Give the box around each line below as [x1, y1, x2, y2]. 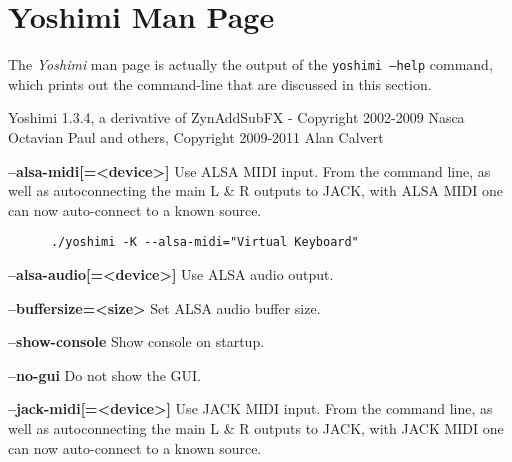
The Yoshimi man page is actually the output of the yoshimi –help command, [8, 54, 493, 75]
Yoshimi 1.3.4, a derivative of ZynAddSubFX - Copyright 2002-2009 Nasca [8, 107, 465, 128]
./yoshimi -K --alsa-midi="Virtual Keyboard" [50, 235, 359, 250]
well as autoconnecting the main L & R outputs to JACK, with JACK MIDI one [8, 417, 504, 438]
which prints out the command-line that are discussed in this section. [8, 73, 432, 94]
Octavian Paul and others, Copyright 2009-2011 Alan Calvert [8, 126, 384, 147]
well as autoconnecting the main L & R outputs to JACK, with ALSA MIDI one [8, 180, 503, 201]
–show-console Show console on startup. [8, 331, 265, 352]
